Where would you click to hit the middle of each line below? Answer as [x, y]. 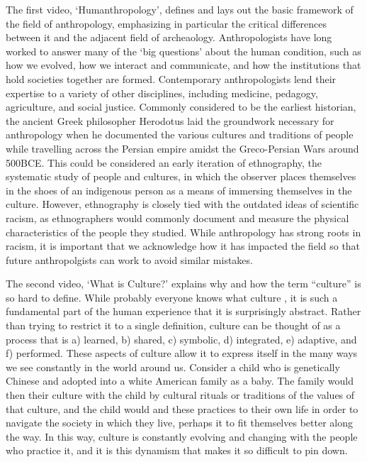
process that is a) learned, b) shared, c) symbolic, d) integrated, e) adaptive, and [181, 339]
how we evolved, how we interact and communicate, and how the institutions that [183, 65]
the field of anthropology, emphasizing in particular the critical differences [166, 23]
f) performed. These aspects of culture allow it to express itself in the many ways [182, 353]
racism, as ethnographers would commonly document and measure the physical [177, 218]
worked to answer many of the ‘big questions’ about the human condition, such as [183, 51]
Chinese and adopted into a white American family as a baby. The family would [180, 381]
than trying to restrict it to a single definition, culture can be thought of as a [173, 325]
